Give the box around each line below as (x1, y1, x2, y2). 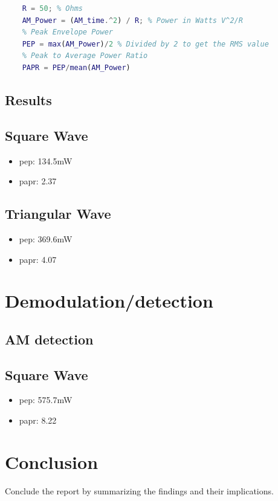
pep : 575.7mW (19, 393, 73, 406)
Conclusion (5, 449, 99, 474)
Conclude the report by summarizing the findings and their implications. (5, 484, 274, 497)
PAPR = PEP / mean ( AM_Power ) (22, 63, 131, 72)
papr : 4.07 (19, 253, 57, 265)
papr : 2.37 (19, 175, 57, 187)
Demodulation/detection (5, 288, 213, 313)
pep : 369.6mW (19, 232, 73, 245)
